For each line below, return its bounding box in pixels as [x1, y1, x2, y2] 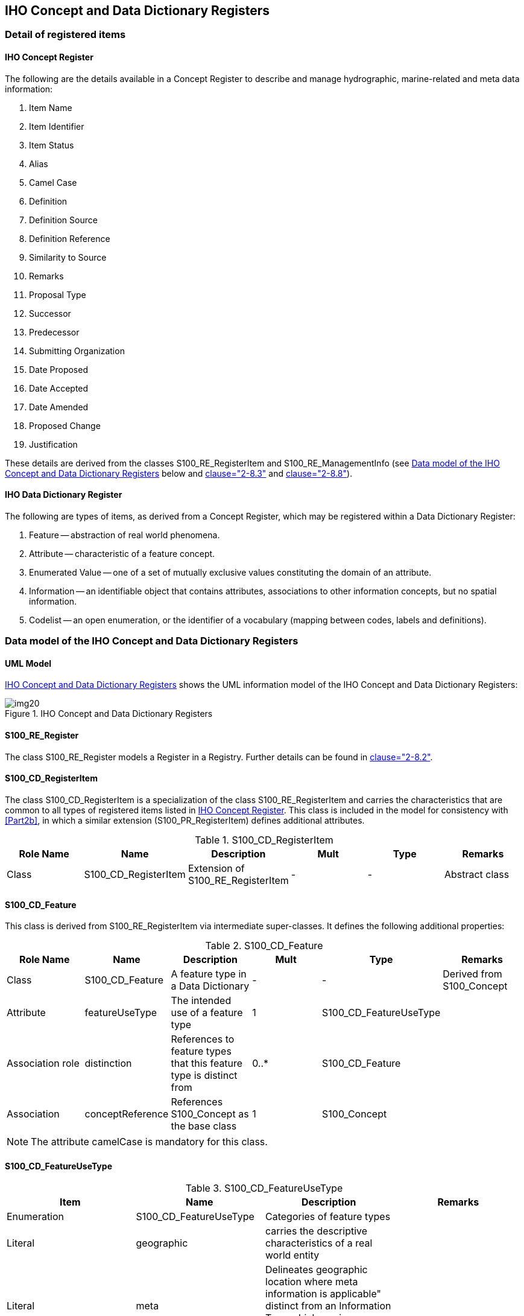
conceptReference [84, 1108, 169, 1121]
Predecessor [29, 326, 80, 337]
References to [171, 1033, 235, 1046]
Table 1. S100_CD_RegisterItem [195, 833, 333, 846]
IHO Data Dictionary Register [5, 489, 122, 500]
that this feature [171, 1057, 243, 1070]
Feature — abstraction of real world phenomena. [29, 529, 220, 540]
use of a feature [171, 1006, 243, 1019]
